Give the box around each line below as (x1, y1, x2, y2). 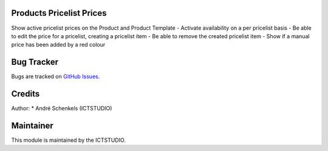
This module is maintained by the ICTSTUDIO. (11, 136, 126, 144)
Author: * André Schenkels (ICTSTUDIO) (11, 105, 112, 112)
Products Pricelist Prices (11, 8, 107, 18)
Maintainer (11, 120, 54, 130)
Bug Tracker (11, 57, 59, 67)
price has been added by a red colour (11, 41, 106, 49)
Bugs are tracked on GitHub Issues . (11, 73, 100, 80)
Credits (11, 89, 40, 99)
